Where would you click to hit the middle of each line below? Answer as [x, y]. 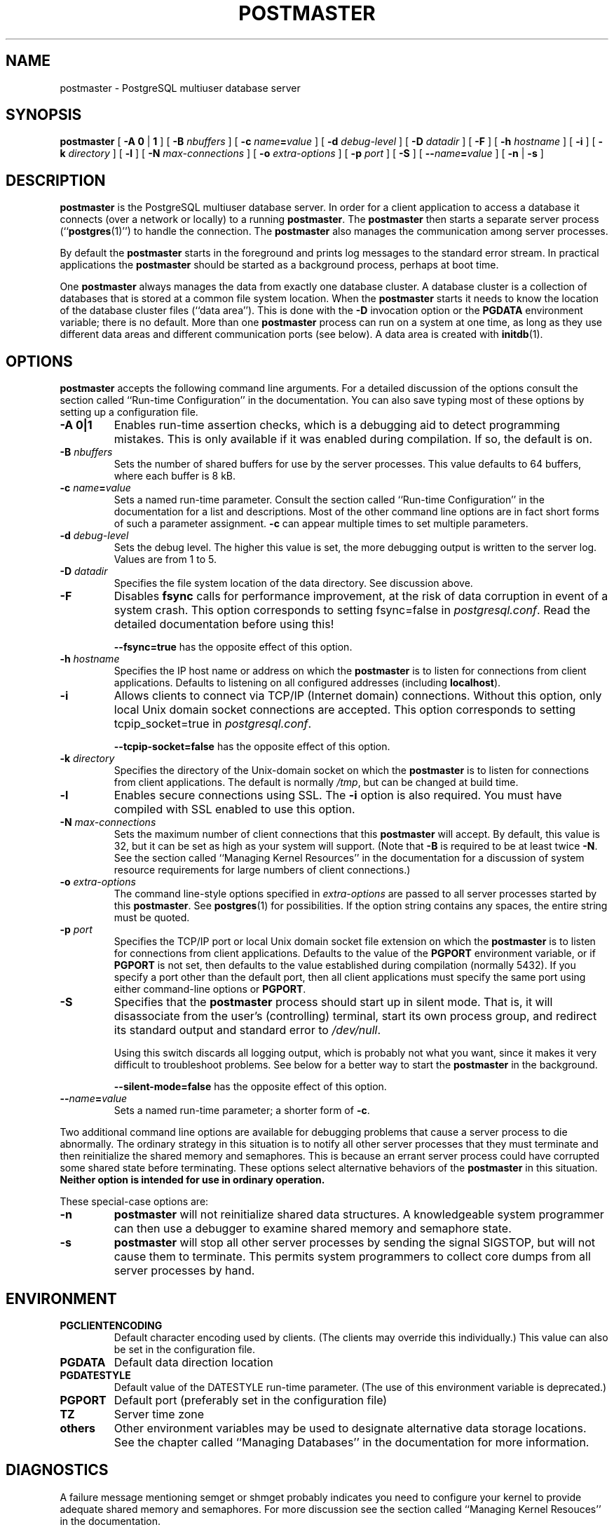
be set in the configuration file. [185, 1349]
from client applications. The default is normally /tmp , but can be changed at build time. [316, 782]
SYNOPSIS [44, 115]
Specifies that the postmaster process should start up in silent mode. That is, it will [333, 1002]
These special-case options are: [134, 1202]
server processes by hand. [184, 1271]
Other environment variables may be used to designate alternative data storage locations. [350, 1428]
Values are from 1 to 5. [165, 559]
